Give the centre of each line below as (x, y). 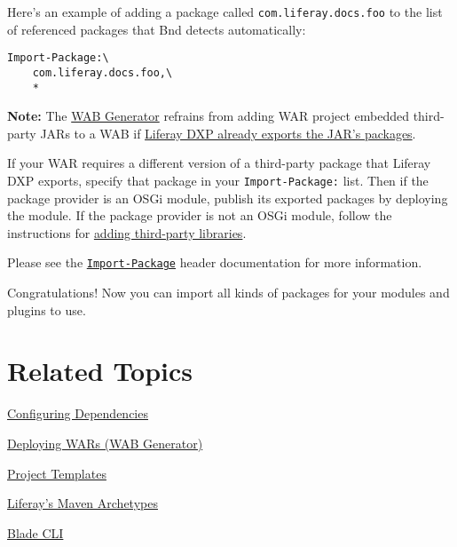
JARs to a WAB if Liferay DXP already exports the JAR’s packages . (228, 133)
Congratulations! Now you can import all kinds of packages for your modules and (228, 293)
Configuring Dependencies (78, 413)
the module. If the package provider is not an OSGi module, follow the (200, 215)
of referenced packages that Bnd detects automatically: (157, 29)
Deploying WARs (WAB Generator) (105, 443)
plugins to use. (47, 309)
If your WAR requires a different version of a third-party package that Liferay (219, 163)
